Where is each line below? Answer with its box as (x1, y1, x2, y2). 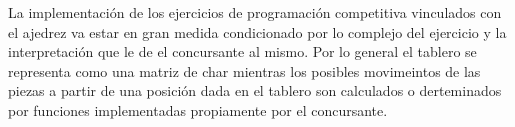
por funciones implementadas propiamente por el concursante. (8, 99, 388, 120)
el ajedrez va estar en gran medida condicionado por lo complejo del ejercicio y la (8, 21, 507, 42)
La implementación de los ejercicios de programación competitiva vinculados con (8, 2, 502, 22)
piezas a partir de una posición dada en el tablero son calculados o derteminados (8, 80, 502, 101)
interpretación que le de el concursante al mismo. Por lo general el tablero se (8, 41, 477, 62)
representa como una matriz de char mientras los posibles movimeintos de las (8, 60, 481, 81)
